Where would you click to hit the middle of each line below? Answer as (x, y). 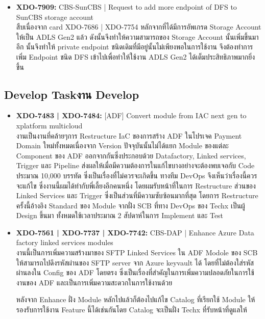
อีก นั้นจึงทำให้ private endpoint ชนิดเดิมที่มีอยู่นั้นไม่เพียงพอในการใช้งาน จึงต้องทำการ (135, 47)
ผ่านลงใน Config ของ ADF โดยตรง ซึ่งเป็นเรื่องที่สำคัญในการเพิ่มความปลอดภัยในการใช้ (135, 272)
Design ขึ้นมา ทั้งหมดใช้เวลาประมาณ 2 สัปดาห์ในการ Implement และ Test (120, 215)
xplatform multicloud (49, 125)
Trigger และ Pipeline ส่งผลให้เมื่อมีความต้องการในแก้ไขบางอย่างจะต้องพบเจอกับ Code (135, 165)
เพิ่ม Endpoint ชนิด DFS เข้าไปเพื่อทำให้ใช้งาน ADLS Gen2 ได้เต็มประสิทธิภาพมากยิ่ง (136, 56)
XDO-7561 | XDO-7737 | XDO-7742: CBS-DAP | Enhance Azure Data (135, 232)
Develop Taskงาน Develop (72, 94)
